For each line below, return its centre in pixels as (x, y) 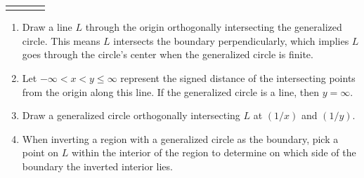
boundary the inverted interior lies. (97, 166)
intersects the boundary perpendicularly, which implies (231, 40)
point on (40, 152)
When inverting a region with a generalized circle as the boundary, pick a (180, 138)
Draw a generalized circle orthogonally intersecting (131, 115)
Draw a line (47, 27)
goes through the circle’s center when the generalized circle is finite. (168, 54)
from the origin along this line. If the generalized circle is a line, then (171, 91)
